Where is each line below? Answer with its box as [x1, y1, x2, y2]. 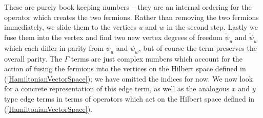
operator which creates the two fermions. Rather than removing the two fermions [4, 11, 259, 22]
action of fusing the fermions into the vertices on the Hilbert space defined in [4, 63, 246, 74]
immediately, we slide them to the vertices [4, 22, 136, 32]
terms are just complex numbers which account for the [71, 53, 242, 64]
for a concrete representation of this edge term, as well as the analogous [4, 83, 230, 94]
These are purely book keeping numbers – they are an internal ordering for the [4, 2, 252, 12]
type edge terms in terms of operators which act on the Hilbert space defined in [4, 93, 255, 104]
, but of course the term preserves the [138, 42, 257, 53]
